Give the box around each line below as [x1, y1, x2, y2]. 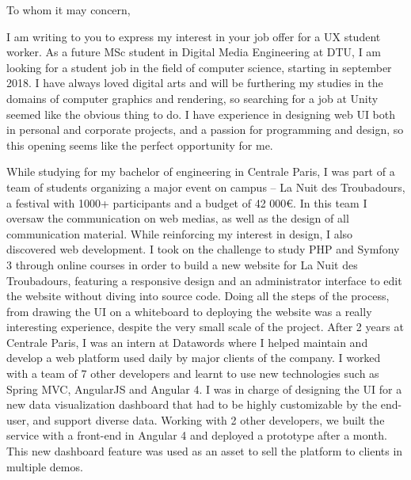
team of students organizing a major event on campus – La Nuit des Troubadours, [6, 178, 405, 195]
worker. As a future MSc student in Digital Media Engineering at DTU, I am [6, 44, 382, 60]
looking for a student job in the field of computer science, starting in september [6, 59, 392, 75]
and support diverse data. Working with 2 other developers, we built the [32, 411, 385, 428]
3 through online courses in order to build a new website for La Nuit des [6, 256, 358, 272]
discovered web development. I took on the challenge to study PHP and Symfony [6, 241, 400, 257]
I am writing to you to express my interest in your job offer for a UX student [6, 28, 381, 44]
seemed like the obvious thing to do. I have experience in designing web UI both [6, 105, 396, 122]
